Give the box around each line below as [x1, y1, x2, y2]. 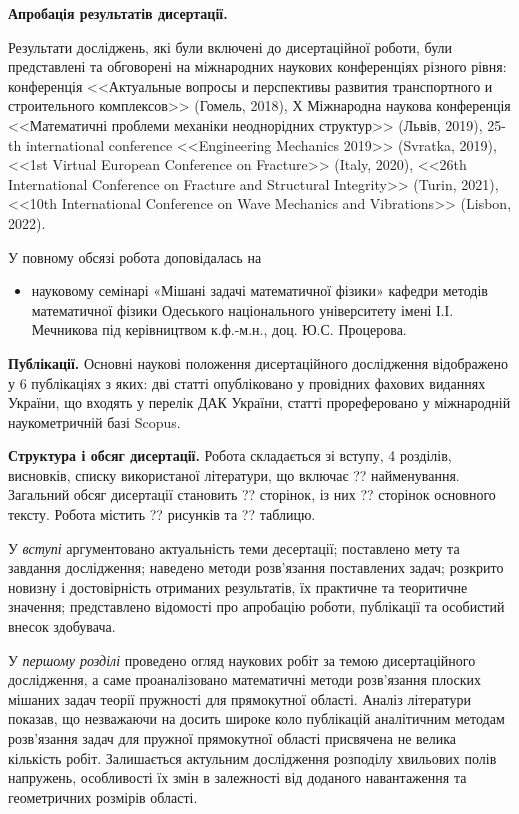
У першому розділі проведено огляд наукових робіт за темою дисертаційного [8, 649, 476, 670]
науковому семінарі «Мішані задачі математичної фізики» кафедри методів [31, 280, 488, 301]
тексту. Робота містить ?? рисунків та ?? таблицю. [8, 504, 316, 525]
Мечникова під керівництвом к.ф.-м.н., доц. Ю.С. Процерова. [31, 319, 407, 340]
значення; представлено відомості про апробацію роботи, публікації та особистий [8, 596, 505, 617]
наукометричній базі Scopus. [8, 411, 181, 432]
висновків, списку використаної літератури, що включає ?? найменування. [8, 464, 460, 485]
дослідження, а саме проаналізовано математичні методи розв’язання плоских [8, 669, 482, 690]
